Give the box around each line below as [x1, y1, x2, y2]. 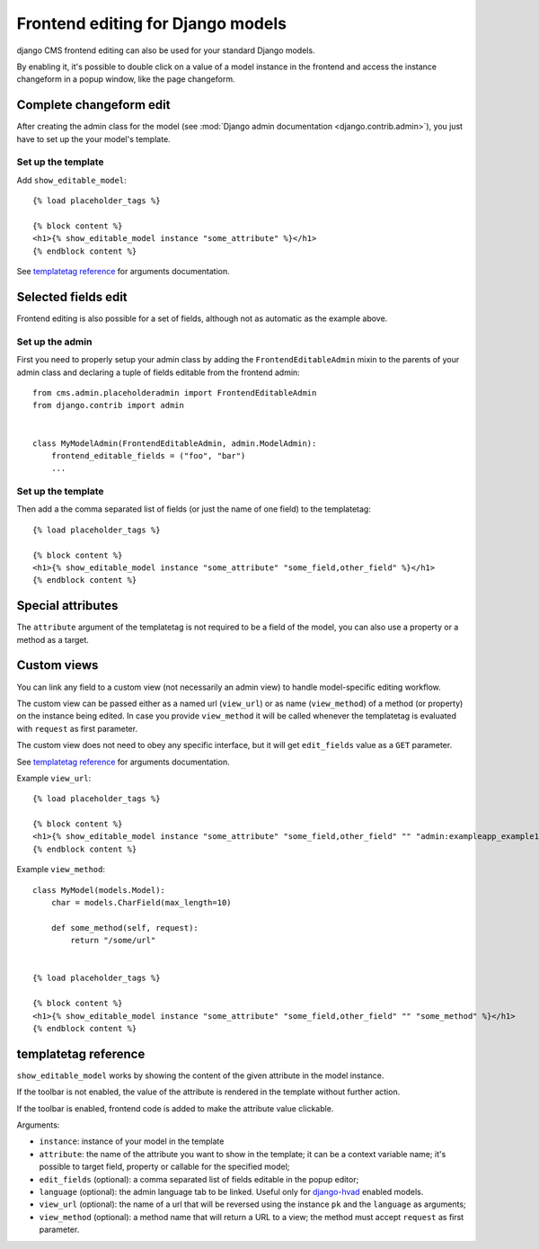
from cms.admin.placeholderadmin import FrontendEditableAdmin [32, 388, 317, 397]
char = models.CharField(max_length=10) [50, 897, 233, 908]
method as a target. [16, 634, 90, 645]
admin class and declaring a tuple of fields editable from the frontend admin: [16, 367, 300, 378]
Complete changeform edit [16, 97, 171, 112]
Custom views [16, 657, 99, 674]
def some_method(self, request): [50, 923, 199, 932]
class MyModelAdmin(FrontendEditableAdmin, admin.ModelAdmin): [32, 438, 317, 449]
